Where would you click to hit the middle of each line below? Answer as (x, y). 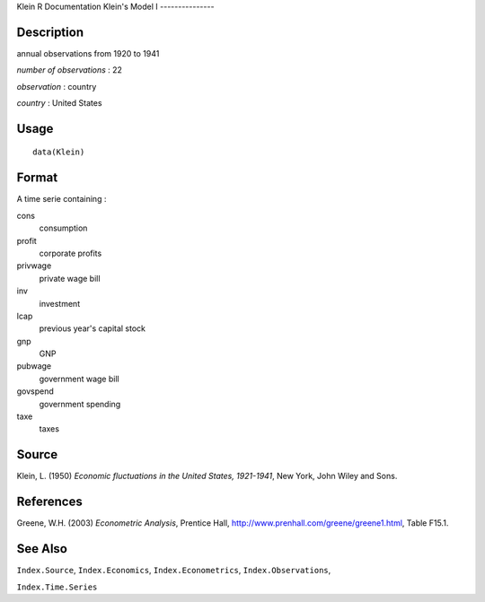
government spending (80, 404)
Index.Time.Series (57, 587)
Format (37, 178)
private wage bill (70, 278)
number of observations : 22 (70, 70)
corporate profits (71, 253)
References (49, 502)
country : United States (59, 103)
